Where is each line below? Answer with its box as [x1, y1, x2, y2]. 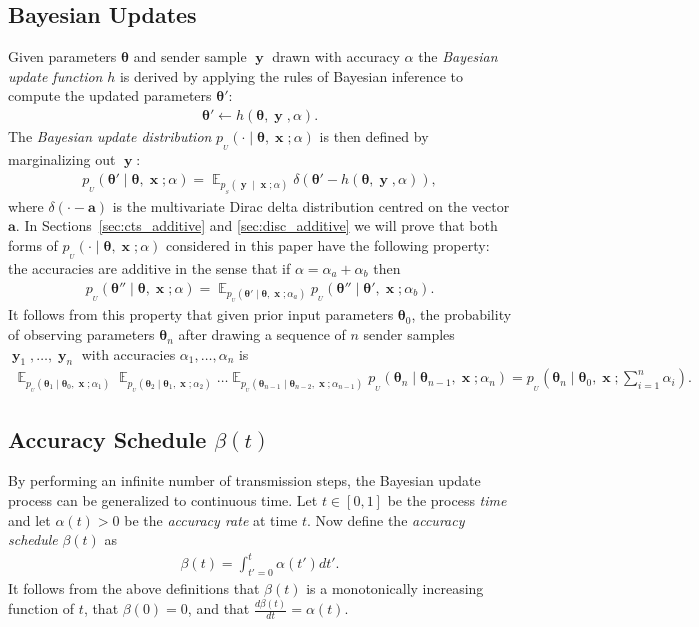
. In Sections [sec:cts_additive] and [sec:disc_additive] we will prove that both [15, 215, 498, 236]
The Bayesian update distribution [8, 126, 212, 147]
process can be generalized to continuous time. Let [8, 490, 318, 511]
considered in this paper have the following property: [166, 234, 490, 255]
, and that [187, 598, 250, 619]
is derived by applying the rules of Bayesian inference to [119, 65, 464, 86]
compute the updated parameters [8, 85, 212, 106]
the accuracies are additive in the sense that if [8, 258, 291, 279]
